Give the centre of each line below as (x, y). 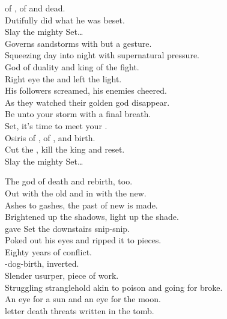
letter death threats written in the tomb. (80, 310)
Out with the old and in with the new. (76, 193)
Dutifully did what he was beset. (65, 20)
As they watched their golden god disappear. (87, 102)
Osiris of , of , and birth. (50, 137)
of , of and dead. (35, 8)
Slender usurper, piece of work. (62, 275)
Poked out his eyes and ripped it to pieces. (83, 240)
